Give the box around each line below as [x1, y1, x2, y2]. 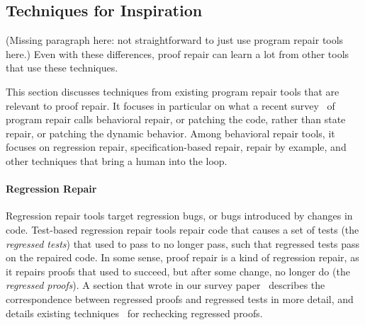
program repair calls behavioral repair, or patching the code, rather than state [6, 112, 346, 127]
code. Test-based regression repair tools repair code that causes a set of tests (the [6, 222, 359, 236]
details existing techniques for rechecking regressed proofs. [6, 305, 263, 320]
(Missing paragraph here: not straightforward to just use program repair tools [6, 33, 344, 47]
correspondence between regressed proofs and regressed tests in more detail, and [6, 291, 354, 306]
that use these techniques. [6, 60, 118, 75]
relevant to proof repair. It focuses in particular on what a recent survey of [6, 98, 335, 113]
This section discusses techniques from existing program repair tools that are [6, 84, 339, 98]
